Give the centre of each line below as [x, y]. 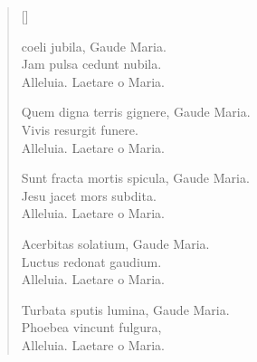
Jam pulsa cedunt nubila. [91, 64]
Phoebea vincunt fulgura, [91, 327]
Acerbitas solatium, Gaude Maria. [115, 243]
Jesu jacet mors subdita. [89, 195]
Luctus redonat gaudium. [91, 261]
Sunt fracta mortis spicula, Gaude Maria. [135, 178]
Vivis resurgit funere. [80, 129]
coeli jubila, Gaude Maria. [94, 46]
